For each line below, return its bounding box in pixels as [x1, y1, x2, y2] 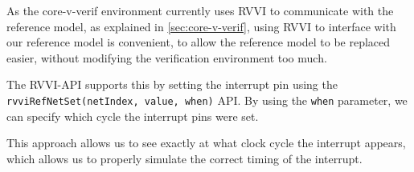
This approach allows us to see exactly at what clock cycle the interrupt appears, [6, 134, 406, 151]
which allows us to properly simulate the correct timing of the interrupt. [6, 150, 363, 166]
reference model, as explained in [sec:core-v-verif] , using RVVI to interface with [6, 18, 396, 34]
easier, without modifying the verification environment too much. [6, 49, 327, 66]
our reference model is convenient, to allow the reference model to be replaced [6, 34, 391, 50]
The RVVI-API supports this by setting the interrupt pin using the [6, 76, 338, 93]
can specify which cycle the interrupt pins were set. [6, 107, 259, 124]
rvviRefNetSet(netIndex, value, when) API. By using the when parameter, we [6, 91, 408, 108]
